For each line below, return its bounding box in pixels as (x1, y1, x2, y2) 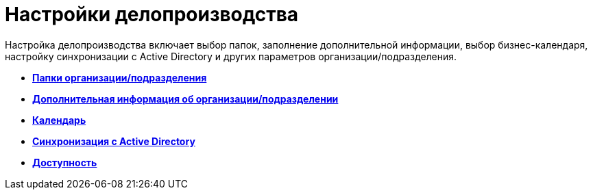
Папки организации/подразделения (32, 71, 207, 83)
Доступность (32, 156, 97, 168)
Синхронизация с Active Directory (32, 135, 195, 147)
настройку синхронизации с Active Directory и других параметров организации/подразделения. (5, 50, 457, 62)
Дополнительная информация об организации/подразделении (32, 92, 339, 105)
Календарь (32, 114, 86, 126)
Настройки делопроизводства (5, 3, 299, 26)
